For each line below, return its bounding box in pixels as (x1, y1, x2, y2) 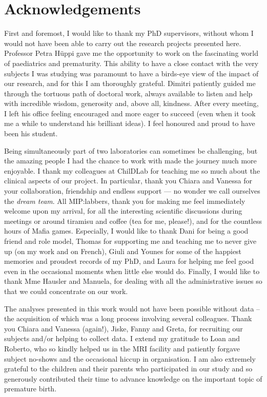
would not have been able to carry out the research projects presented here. (4, 37, 241, 48)
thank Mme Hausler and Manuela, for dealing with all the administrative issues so (4, 276, 262, 286)
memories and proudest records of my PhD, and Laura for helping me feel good (4, 256, 254, 266)
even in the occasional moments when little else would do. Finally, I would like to (4, 265, 260, 276)
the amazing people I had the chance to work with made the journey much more (4, 155, 257, 166)
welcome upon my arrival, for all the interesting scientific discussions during (4, 205, 242, 216)
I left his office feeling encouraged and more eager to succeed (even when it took (4, 108, 256, 118)
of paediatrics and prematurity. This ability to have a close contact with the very (4, 57, 259, 68)
